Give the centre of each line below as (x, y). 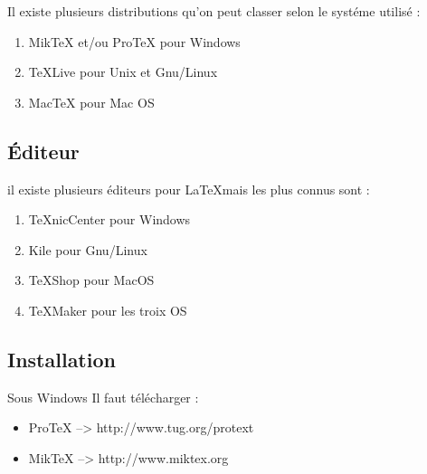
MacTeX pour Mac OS (91, 102)
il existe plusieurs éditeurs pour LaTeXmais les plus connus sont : (189, 189)
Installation (62, 359)
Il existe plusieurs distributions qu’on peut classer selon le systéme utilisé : (214, 11)
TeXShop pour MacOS (91, 280)
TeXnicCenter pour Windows (109, 219)
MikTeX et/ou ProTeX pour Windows (134, 41)
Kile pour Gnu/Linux (88, 249)
